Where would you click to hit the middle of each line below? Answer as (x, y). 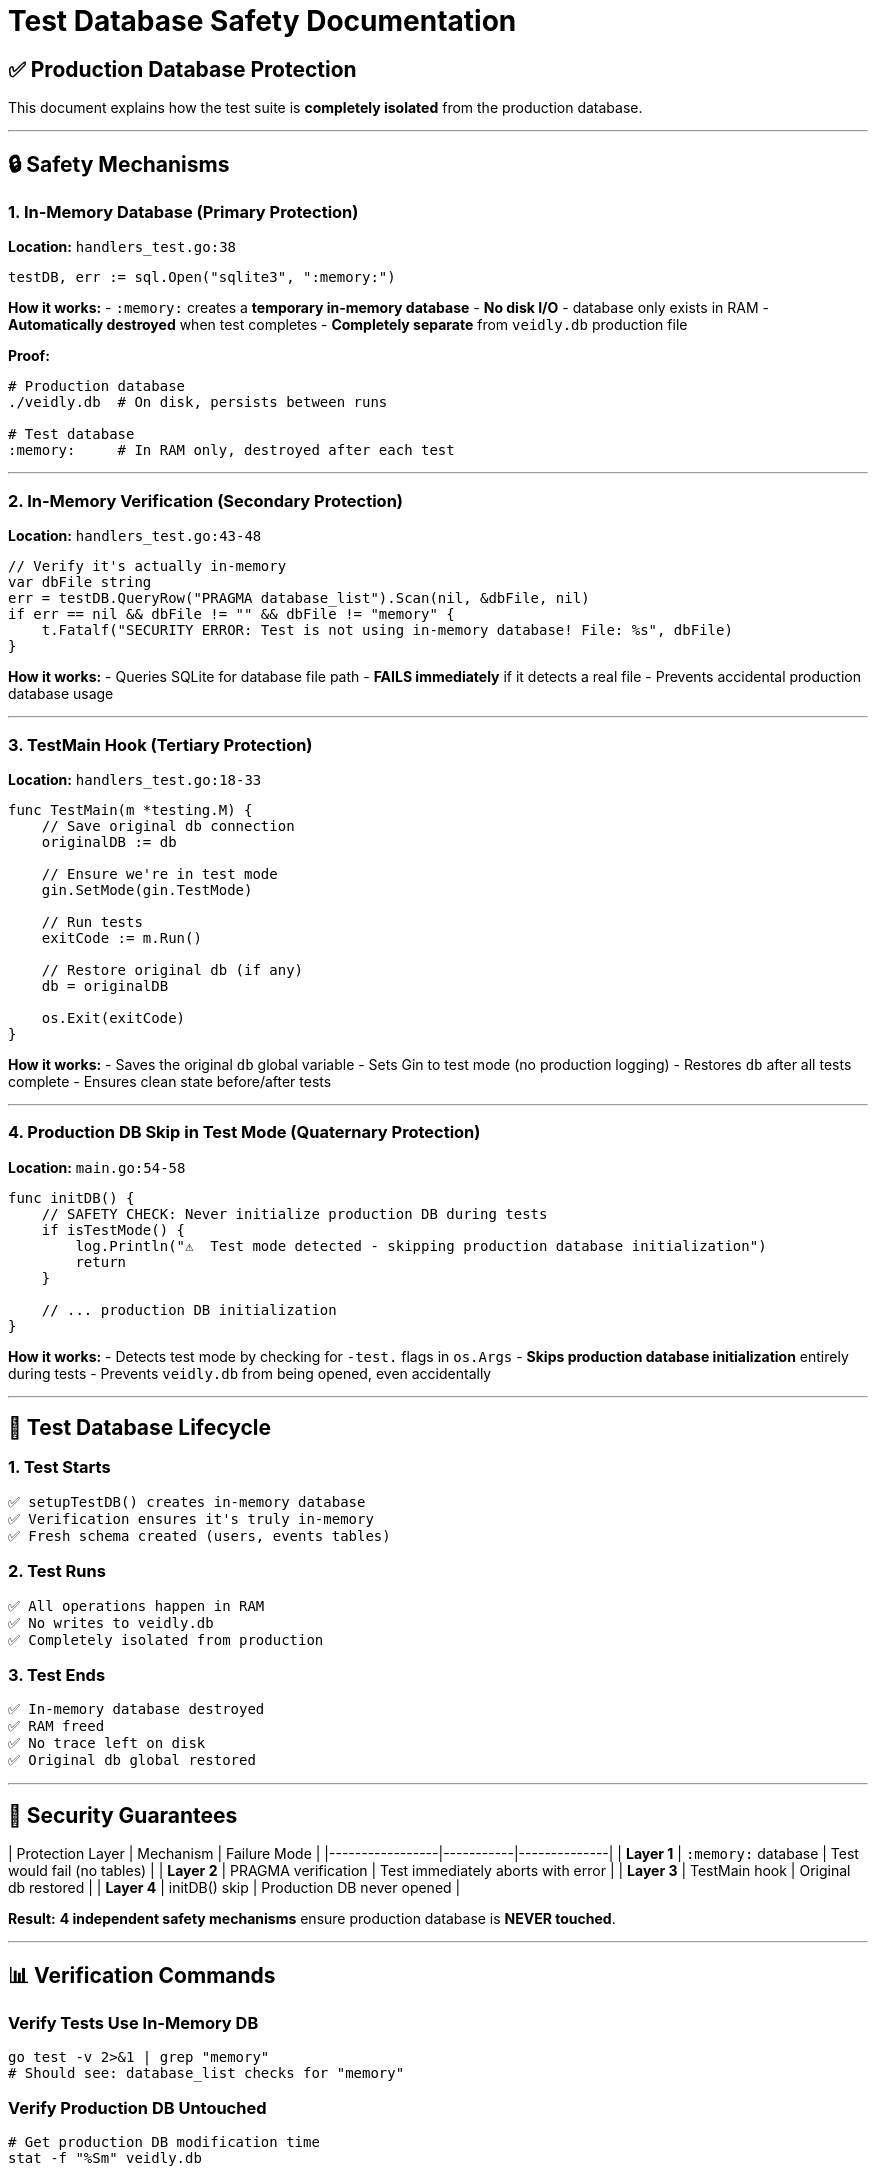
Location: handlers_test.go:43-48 (135, 536)
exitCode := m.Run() (121, 937)
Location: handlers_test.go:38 (122, 247)
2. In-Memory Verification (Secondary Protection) (205, 500)
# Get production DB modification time (164, 2142)
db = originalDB (105, 985)
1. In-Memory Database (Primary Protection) (183, 212)
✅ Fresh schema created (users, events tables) (199, 1535)
